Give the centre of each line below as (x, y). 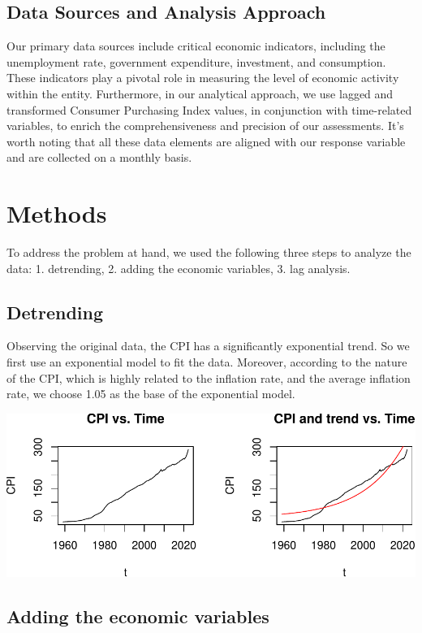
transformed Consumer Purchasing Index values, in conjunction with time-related (209, 109)
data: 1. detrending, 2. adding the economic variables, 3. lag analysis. (179, 268)
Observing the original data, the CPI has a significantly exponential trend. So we (208, 346)
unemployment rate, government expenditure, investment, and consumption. (196, 61)
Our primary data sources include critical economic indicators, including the (196, 46)
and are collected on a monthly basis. (99, 157)
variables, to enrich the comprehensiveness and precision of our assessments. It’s (205, 126)
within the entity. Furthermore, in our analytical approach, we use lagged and (200, 93)
